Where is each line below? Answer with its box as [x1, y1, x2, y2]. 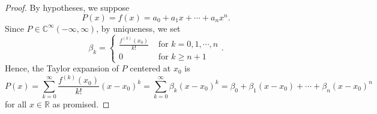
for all [5, 98, 27, 110]
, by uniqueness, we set [96, 22, 181, 34]
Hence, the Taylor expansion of [5, 62, 119, 74]
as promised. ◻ [52, 98, 110, 110]
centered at [130, 62, 171, 74]
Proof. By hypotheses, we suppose [5, 1, 130, 13]
